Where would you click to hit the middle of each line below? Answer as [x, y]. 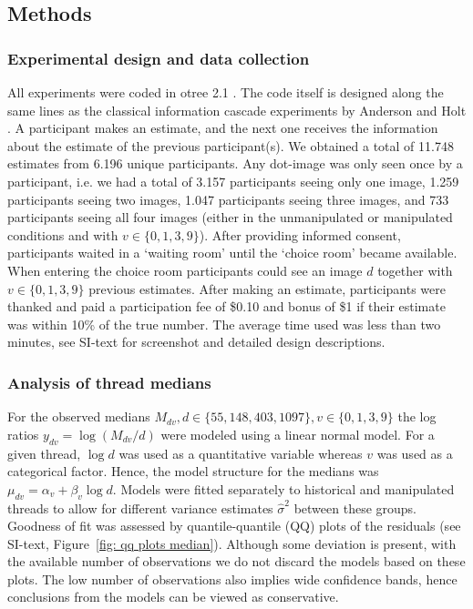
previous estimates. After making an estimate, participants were [267, 288]
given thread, [44, 453]
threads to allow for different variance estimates [140, 507]
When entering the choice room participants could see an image [185, 270]
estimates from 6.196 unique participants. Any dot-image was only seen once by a [235, 163]
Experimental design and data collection [159, 58]
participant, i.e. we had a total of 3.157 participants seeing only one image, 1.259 [233, 181]
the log [417, 416]
